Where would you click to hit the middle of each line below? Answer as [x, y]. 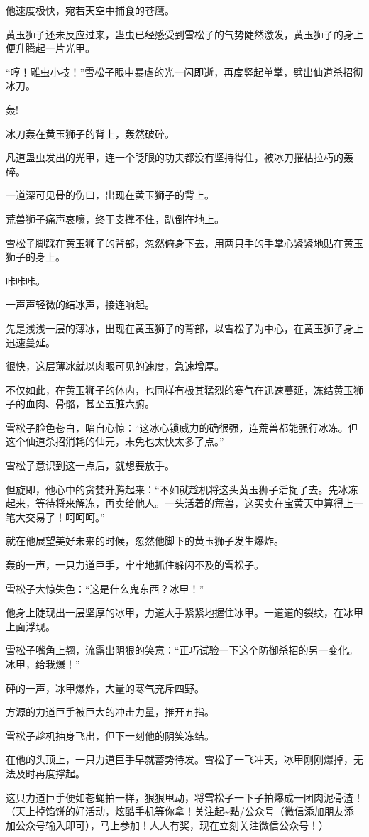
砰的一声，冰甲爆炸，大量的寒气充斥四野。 [105, 688]
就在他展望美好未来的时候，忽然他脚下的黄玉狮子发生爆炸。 [145, 541]
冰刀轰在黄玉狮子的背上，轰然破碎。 [90, 133]
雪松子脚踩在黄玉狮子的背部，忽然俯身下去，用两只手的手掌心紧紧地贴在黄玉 [184, 242]
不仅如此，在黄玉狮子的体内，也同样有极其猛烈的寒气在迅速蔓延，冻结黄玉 [180, 389]
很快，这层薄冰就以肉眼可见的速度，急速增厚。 [115, 366]
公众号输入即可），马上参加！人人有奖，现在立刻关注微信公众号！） [172, 825]
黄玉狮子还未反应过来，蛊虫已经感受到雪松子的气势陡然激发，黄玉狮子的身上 [184, 34]
